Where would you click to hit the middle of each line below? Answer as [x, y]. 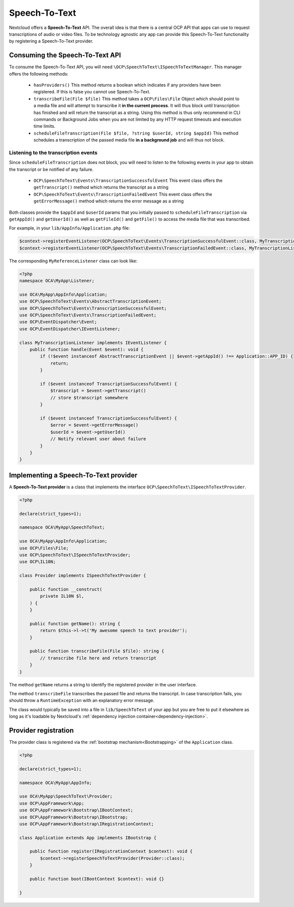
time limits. [45, 126]
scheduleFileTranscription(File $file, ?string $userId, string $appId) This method [136, 133]
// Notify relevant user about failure [98, 439]
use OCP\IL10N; [37, 562]
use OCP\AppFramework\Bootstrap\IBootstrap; [74, 817]
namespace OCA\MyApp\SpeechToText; [62, 527]
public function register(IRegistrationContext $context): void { [111, 851]
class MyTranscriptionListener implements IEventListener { [93, 342]
